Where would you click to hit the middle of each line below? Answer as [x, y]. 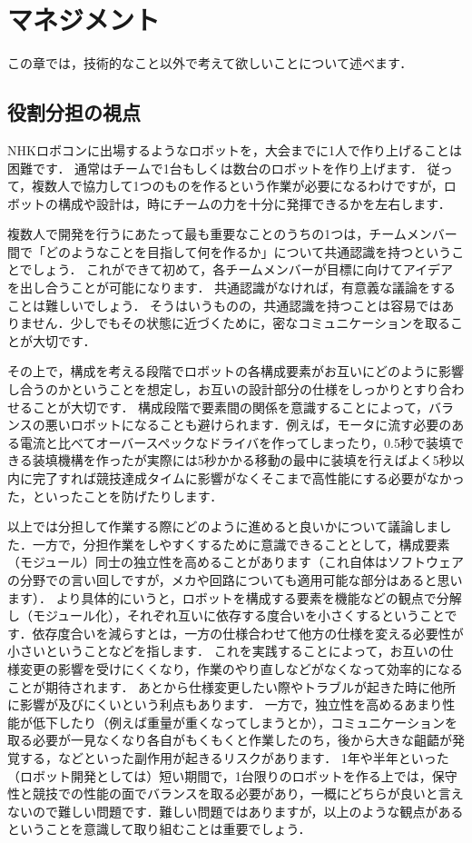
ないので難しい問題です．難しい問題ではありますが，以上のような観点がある [236, 811]
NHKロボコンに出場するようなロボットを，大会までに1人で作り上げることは [235, 149]
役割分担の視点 [74, 112]
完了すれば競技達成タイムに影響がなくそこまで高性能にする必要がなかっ [248, 478]
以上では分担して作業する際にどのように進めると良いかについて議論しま [223, 526]
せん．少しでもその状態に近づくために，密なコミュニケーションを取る [241, 323]
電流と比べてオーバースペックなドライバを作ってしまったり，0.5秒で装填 [235, 442]
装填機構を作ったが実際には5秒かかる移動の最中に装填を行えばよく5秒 [242, 460]
